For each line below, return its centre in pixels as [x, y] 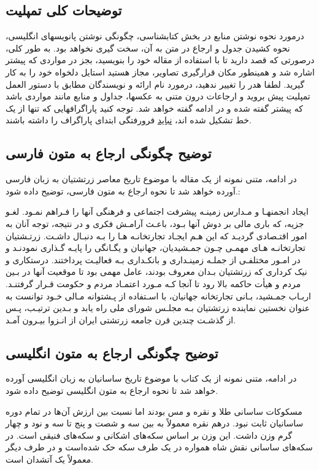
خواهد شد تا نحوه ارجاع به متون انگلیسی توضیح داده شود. [112, 391]
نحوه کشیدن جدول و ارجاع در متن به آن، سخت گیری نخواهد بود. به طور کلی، [148, 48]
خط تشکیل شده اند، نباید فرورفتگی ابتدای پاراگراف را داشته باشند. [129, 120]
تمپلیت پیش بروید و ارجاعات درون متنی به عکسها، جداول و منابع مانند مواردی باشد [158, 96]
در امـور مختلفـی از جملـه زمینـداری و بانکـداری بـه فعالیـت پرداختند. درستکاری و [153, 259]
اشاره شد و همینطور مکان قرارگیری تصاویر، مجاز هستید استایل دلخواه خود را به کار [160, 71]
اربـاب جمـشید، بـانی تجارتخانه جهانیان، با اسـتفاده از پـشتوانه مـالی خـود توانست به [158, 295]
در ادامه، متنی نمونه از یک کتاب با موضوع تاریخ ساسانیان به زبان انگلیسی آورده [151, 378]
